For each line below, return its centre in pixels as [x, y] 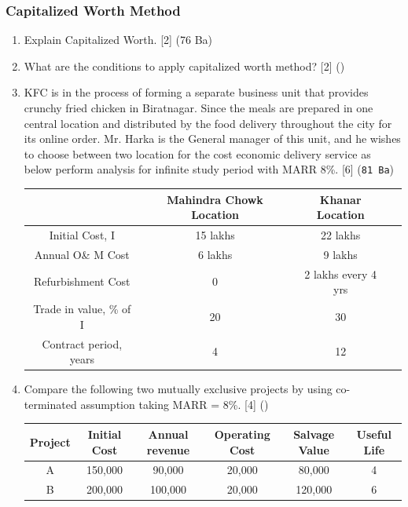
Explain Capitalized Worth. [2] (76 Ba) [118, 40]
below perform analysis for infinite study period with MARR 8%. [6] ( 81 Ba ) [209, 169]
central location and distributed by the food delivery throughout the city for [208, 123]
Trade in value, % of [82, 309]
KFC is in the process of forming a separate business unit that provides [196, 92]
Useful [374, 434]
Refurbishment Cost [82, 281]
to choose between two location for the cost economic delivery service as [197, 153]
